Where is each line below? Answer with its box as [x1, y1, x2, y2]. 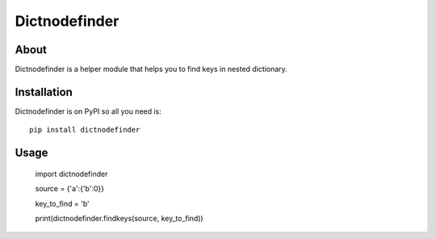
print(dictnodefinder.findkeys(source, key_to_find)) [35, 213, 203, 223]
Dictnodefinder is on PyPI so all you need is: [15, 106, 161, 116]
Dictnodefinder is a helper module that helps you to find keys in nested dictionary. [15, 65, 288, 74]
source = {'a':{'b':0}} [35, 184, 105, 194]
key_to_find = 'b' [35, 199, 90, 208]
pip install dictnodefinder [29, 125, 140, 135]
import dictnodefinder [35, 169, 108, 178]
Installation [15, 85, 73, 99]
